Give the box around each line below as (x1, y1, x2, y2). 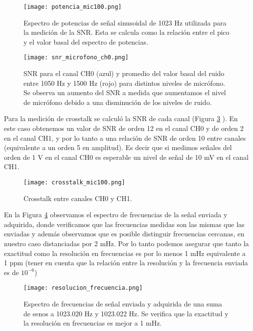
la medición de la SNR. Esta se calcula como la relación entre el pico (23, 27, 230, 37)
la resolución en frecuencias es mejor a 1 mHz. (23, 318, 162, 328)
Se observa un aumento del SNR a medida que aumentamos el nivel (23, 87, 226, 98)
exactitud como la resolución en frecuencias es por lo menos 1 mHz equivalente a (4, 248, 246, 258)
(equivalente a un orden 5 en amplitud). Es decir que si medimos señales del (4, 142, 232, 153)
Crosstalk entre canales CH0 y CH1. (23, 193, 132, 203)
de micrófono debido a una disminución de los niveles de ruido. (23, 97, 212, 107)
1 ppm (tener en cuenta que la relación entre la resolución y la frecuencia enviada (4, 257, 248, 268)
